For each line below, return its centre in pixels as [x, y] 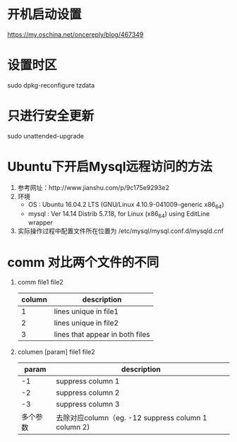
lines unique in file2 [86, 323]
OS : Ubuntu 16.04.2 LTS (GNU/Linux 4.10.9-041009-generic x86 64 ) [126, 205]
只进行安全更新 [51, 116]
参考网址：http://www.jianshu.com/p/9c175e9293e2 [93, 187]
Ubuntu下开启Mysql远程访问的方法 [110, 167]
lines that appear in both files [102, 335]
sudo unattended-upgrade [46, 136]
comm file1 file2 [40, 282]
